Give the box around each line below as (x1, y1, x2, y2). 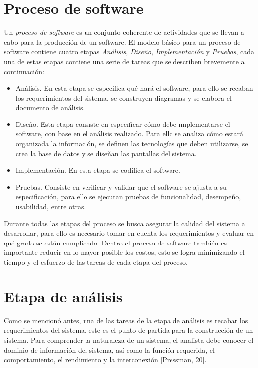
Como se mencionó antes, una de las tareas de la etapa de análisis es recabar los (4, 315, 248, 325)
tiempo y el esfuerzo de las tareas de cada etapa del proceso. (4, 257, 188, 267)
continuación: (4, 66, 44, 76)
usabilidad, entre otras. (15, 201, 86, 212)
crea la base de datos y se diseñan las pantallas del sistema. (15, 148, 197, 158)
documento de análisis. (15, 102, 85, 113)
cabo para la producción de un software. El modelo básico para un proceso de (4, 36, 241, 47)
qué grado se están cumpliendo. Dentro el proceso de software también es (4, 237, 227, 247)
